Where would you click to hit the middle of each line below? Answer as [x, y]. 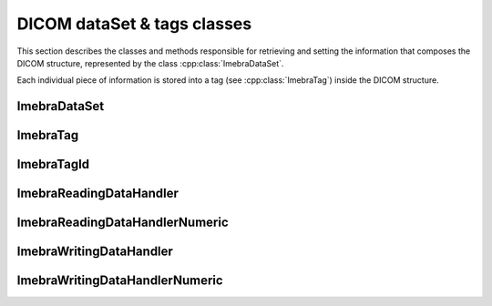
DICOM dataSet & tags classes [134, 24]
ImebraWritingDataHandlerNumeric [120, 281]
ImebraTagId [53, 164]
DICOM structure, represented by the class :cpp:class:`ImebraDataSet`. [150, 63]
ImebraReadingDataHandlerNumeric [123, 223]
